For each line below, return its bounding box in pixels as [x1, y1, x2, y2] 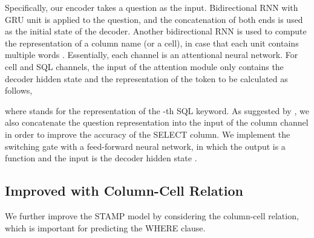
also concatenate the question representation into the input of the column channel [5, 116, 309, 129]
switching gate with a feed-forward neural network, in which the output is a [5, 140, 286, 152]
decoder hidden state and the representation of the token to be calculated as [5, 72, 288, 85]
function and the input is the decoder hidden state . [5, 152, 197, 164]
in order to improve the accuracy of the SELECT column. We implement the [5, 127, 290, 140]
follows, [5, 84, 33, 97]
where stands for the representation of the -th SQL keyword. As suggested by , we [5, 104, 309, 117]
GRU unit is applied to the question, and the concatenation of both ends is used [5, 13, 303, 25]
